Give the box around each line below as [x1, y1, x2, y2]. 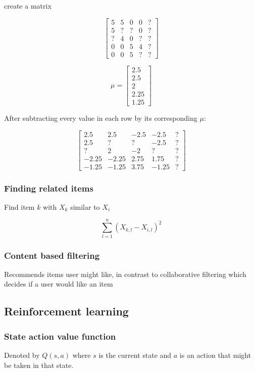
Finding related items [4, 181, 93, 194]
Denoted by [4, 350, 40, 360]
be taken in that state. [4, 359, 74, 370]
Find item [4, 201, 35, 212]
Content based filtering [4, 249, 100, 261]
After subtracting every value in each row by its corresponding [4, 112, 197, 123]
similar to [70, 201, 100, 212]
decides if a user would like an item [4, 278, 113, 289]
